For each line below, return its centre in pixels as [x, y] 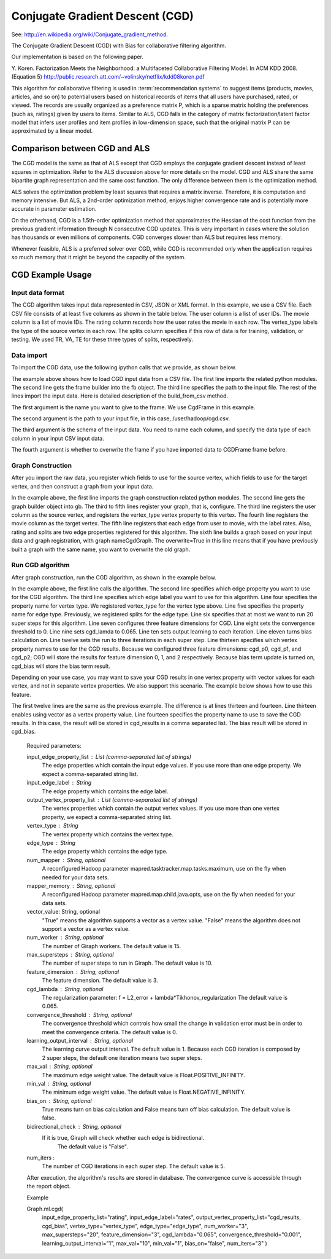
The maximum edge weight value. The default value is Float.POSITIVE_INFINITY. [143, 1075]
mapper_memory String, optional [71, 885]
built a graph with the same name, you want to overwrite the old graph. [101, 549]
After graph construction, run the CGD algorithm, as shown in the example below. [114, 577]
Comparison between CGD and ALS [81, 148]
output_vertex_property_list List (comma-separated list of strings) [112, 800]
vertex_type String [53, 826]
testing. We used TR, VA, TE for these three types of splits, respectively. [102, 339]
